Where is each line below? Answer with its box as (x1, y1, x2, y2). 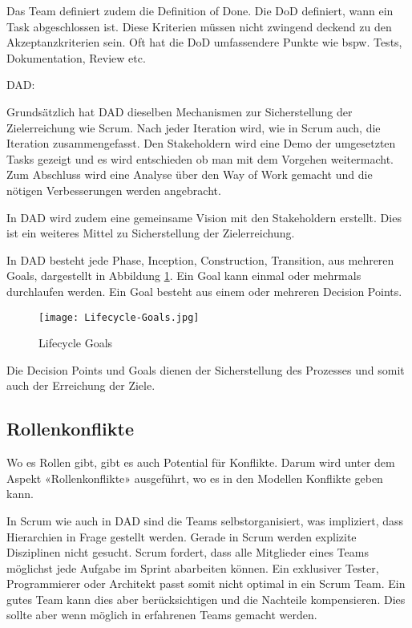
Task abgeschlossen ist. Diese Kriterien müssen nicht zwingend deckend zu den (6, 18, 392, 34)
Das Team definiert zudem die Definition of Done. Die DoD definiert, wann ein (6, 2, 394, 18)
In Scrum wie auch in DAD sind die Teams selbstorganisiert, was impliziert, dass (6, 512, 404, 529)
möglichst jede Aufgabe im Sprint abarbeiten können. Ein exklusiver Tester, (6, 559, 379, 576)
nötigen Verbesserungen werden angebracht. (6, 181, 221, 198)
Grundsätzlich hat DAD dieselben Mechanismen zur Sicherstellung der (6, 103, 353, 120)
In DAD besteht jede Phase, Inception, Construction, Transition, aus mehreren (6, 251, 394, 268)
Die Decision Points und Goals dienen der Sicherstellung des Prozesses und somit (6, 361, 405, 378)
